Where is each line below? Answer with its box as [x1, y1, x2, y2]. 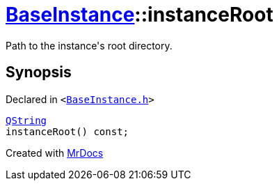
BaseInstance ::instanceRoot [6, 3, 273, 26]
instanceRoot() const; [6, 125, 129, 137]
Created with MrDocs [6, 146, 104, 159]
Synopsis [6, 63, 72, 82]
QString [6, 114, 47, 126]
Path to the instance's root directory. [6, 39, 173, 52]
